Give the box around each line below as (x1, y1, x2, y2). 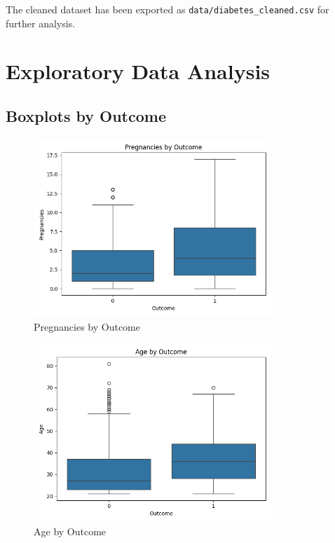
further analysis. (6, 15, 76, 30)
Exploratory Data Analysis (6, 57, 271, 85)
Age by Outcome (34, 524, 107, 539)
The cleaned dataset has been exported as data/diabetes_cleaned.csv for (6, 2, 329, 16)
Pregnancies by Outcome (34, 319, 140, 334)
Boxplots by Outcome (6, 105, 166, 127)
